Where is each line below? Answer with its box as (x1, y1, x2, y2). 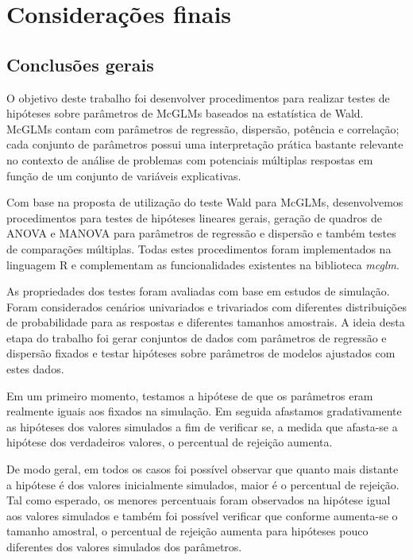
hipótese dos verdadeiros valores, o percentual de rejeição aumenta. (6, 434, 333, 450)
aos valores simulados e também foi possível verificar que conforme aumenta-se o (6, 507, 398, 523)
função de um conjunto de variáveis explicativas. (6, 167, 241, 183)
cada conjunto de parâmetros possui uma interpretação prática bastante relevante (6, 136, 403, 153)
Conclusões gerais (6, 52, 154, 76)
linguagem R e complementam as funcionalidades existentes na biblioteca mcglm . (6, 256, 399, 272)
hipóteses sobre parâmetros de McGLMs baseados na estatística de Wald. (6, 105, 364, 122)
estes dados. (6, 361, 64, 377)
